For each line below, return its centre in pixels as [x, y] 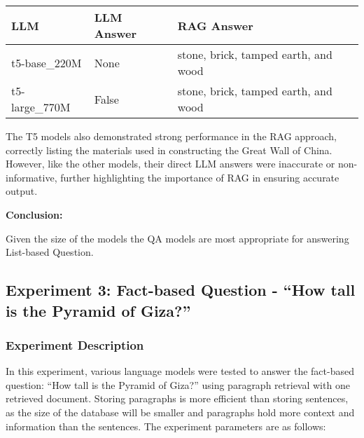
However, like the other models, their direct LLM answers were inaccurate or [170, 164]
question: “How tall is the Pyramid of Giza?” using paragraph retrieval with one [178, 384]
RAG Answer [215, 25]
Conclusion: [34, 214]
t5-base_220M [47, 62]
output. [22, 191]
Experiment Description [75, 344]
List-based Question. [50, 252]
